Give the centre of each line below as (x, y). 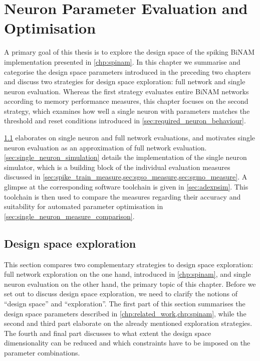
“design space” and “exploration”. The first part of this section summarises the (125, 303)
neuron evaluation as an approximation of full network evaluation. (105, 147)
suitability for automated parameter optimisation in (84, 206)
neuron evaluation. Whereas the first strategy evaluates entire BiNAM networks (126, 91)
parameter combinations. (42, 352)
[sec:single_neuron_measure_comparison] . (69, 216)
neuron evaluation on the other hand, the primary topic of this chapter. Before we (130, 284)
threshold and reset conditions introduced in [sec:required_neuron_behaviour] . (125, 121)
